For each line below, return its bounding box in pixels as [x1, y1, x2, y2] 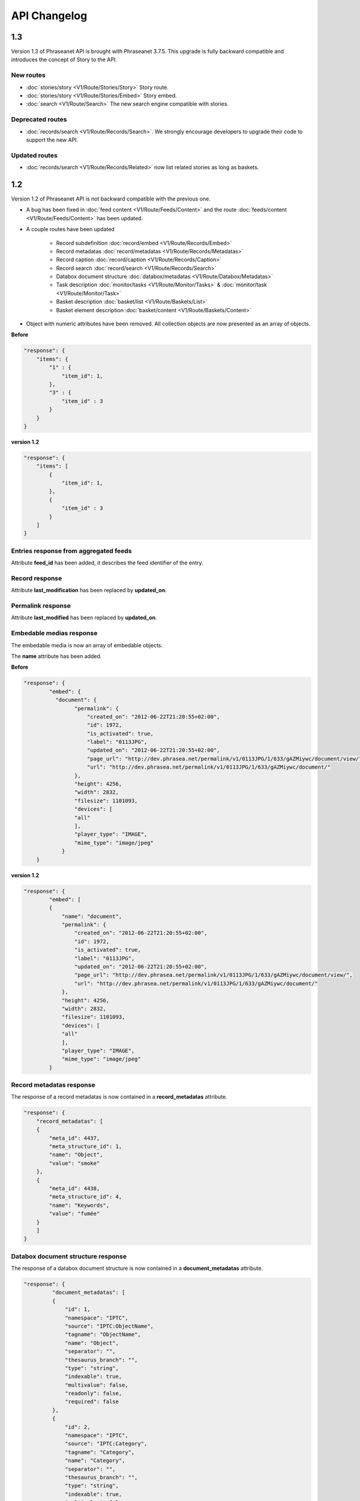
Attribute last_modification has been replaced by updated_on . [11, 587, 167, 594]
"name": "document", [61, 913, 122, 920]
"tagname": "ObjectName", [65, 1331, 141, 1338]
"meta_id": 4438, [49, 1185, 100, 1192]
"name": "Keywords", [49, 1201, 110, 1209]
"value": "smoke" [49, 1159, 100, 1167]
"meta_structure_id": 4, [49, 1194, 122, 1200]
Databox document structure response [11, 1252, 127, 1260]
